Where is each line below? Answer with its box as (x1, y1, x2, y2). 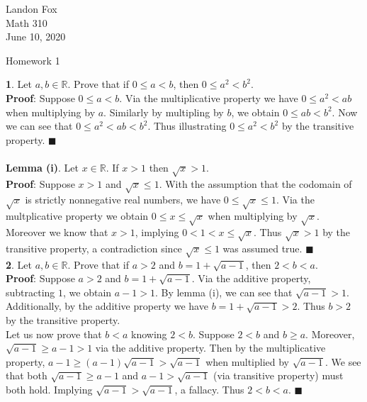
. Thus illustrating (147, 118, 227, 133)
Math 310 (6, 15, 47, 30)
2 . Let (6, 257, 33, 272)
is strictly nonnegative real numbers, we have (25, 192, 221, 207)
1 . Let (6, 77, 33, 91)
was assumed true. (222, 240, 303, 255)
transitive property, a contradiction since (6, 240, 182, 255)
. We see (324, 354, 361, 369)
